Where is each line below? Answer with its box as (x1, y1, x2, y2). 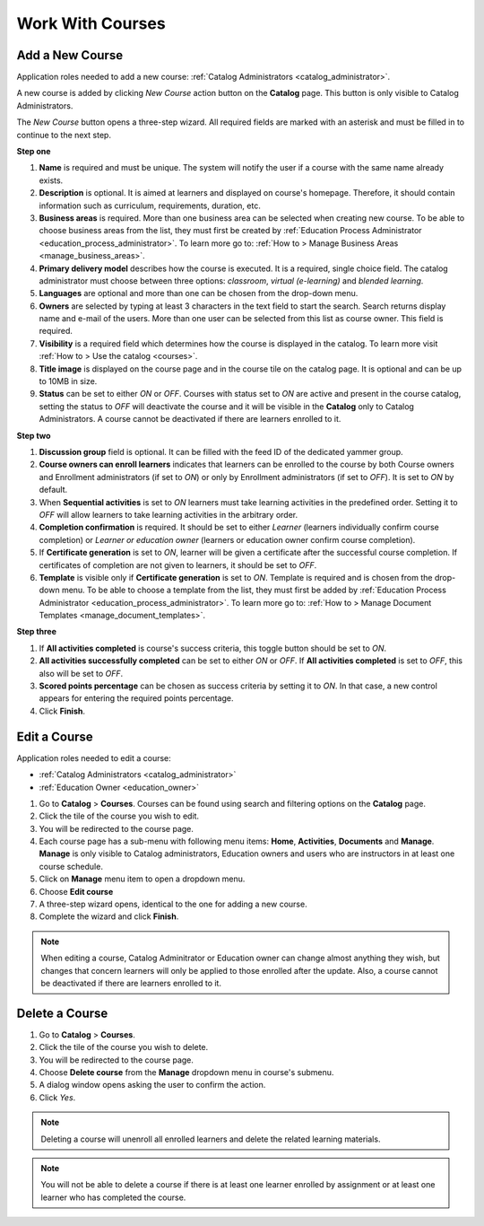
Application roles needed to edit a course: (16, 752, 172, 763)
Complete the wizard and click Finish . (39, 911, 179, 922)
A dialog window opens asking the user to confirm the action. (39, 1080, 266, 1090)
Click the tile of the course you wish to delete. (39, 1042, 209, 1053)
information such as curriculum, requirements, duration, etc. (39, 200, 262, 211)
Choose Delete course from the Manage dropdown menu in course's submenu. (39, 1067, 334, 1078)
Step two (16, 430, 51, 441)
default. (39, 485, 68, 495)
